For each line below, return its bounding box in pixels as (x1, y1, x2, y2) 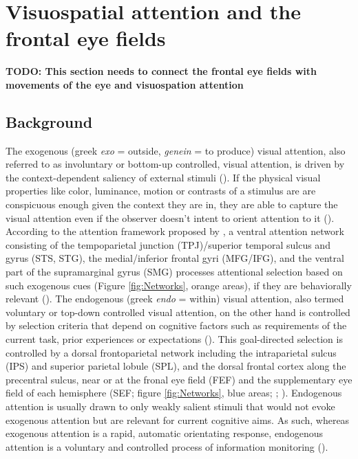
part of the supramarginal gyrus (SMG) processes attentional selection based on (6, 265, 343, 279)
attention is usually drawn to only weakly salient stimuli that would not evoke (6, 399, 335, 413)
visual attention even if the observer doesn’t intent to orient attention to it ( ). (6, 210, 335, 225)
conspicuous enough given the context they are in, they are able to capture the (6, 197, 338, 212)
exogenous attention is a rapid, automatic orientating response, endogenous (6, 426, 323, 440)
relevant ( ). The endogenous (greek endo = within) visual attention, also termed (6, 291, 344, 306)
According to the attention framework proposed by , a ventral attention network (6, 224, 344, 238)
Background (6, 111, 93, 132)
